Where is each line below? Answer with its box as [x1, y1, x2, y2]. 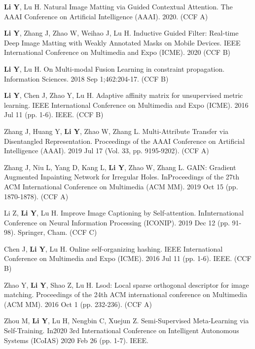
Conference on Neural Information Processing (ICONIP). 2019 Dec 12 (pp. [4, 217, 230, 227]
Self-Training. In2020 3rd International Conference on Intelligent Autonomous [4, 325, 239, 336]
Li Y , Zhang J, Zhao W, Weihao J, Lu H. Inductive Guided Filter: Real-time [4, 28, 239, 38]
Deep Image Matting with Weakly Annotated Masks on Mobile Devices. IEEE [4, 37, 241, 47]
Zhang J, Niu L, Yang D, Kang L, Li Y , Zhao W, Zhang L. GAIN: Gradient [4, 162, 236, 172]
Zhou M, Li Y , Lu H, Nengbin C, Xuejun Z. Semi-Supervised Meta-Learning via [4, 315, 249, 326]
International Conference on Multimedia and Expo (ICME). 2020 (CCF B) [4, 47, 231, 57]
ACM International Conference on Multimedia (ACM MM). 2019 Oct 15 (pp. [4, 181, 238, 191]
